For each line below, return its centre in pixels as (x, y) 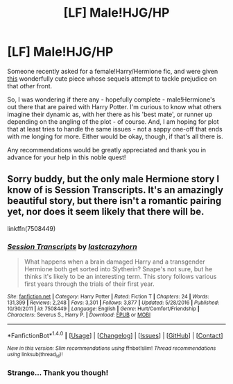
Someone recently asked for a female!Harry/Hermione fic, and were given (113, 71)
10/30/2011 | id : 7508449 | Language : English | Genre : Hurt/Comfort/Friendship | (103, 309)
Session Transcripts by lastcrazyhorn (72, 246)
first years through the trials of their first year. (89, 284)
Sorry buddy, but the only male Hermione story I (113, 179)
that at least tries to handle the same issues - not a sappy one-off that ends (115, 129)
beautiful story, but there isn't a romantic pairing (114, 201)
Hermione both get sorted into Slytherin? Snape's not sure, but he (118, 269)
